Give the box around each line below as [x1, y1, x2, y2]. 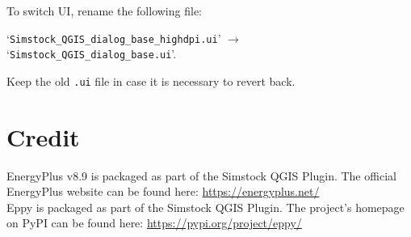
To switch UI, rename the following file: [6, 2, 202, 19]
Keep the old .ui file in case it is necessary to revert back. [6, 72, 296, 89]
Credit [6, 120, 80, 153]
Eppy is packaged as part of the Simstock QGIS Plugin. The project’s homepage [6, 198, 405, 215]
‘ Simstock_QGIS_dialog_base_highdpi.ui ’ [6, 29, 221, 46]
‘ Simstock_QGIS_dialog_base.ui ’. [6, 45, 177, 62]
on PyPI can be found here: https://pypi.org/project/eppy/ [6, 214, 302, 231]
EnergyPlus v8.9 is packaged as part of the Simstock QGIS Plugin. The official [6, 167, 396, 184]
